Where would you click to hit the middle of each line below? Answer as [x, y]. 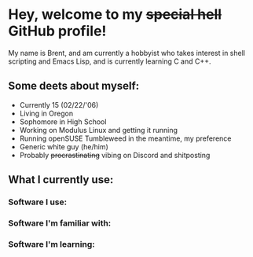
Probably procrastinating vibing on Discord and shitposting [115, 155]
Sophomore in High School [63, 121]
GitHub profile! [57, 31]
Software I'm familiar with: [60, 223]
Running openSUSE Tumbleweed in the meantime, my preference [125, 138]
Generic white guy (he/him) [64, 146]
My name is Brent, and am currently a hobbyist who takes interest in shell [127, 53]
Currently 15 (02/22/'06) [59, 105]
